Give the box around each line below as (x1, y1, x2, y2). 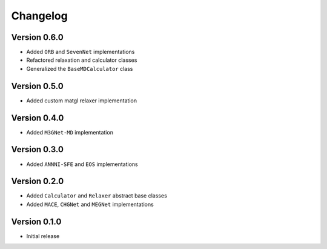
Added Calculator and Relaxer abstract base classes (26, 192, 168, 199)
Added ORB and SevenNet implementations (26, 48, 135, 56)
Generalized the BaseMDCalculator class (26, 65, 133, 72)
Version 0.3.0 (11, 144, 64, 154)
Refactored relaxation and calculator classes (26, 56, 137, 64)
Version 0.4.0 (11, 113, 64, 123)
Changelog (11, 9, 68, 22)
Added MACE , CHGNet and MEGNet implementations (26, 201, 154, 208)
